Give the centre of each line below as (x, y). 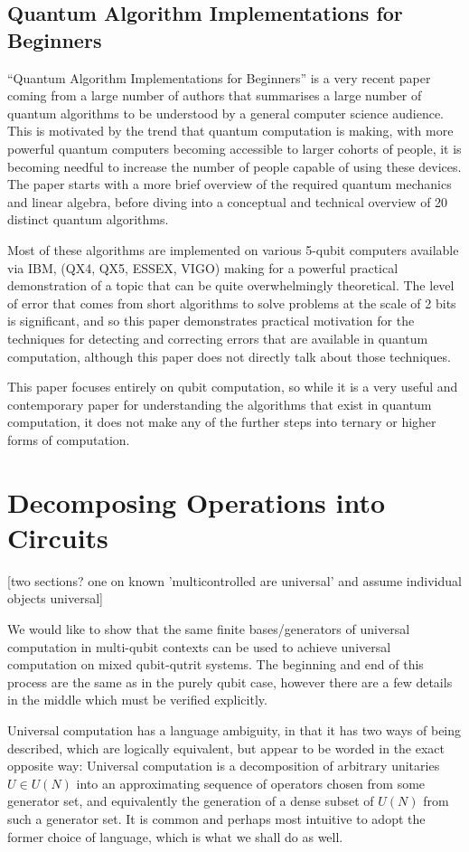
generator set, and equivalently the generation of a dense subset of (191, 801)
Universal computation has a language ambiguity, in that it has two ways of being (234, 729)
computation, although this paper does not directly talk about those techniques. (229, 356)
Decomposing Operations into (197, 502)
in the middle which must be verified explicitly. (137, 700)
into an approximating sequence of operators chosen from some (251, 783)
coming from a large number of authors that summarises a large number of (215, 95)
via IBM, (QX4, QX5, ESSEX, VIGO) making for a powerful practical (203, 267)
